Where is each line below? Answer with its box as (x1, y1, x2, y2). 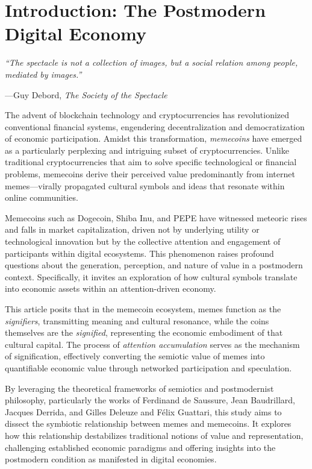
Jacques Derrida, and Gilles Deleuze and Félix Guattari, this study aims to (5, 405, 282, 418)
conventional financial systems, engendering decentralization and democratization (5, 120, 305, 133)
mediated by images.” (5, 68, 82, 80)
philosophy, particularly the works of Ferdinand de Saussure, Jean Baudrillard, (5, 394, 295, 406)
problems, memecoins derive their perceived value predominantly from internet (5, 168, 295, 180)
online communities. (5, 191, 78, 204)
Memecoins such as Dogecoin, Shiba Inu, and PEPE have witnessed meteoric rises (5, 211, 307, 224)
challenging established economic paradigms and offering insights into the (5, 441, 276, 453)
